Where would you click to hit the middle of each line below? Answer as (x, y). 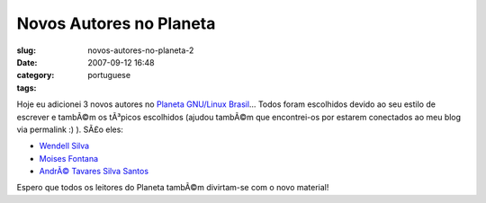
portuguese (109, 75)
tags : (27, 88)
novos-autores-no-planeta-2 (141, 50)
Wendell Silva (64, 146)
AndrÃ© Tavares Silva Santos (94, 172)
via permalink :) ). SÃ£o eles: (70, 129)
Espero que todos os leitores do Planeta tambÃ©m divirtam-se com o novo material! (173, 188)
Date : (27, 62)
